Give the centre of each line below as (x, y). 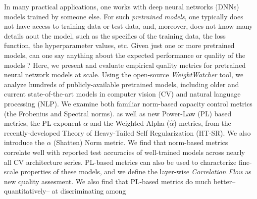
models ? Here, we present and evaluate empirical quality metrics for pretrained (125, 65)
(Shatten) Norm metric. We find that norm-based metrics (141, 142)
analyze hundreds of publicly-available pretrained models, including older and (122, 84)
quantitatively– (27, 191)
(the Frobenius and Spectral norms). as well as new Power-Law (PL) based (118, 113)
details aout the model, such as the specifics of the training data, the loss (115, 35)
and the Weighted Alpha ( (130, 123)
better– (225, 181)
